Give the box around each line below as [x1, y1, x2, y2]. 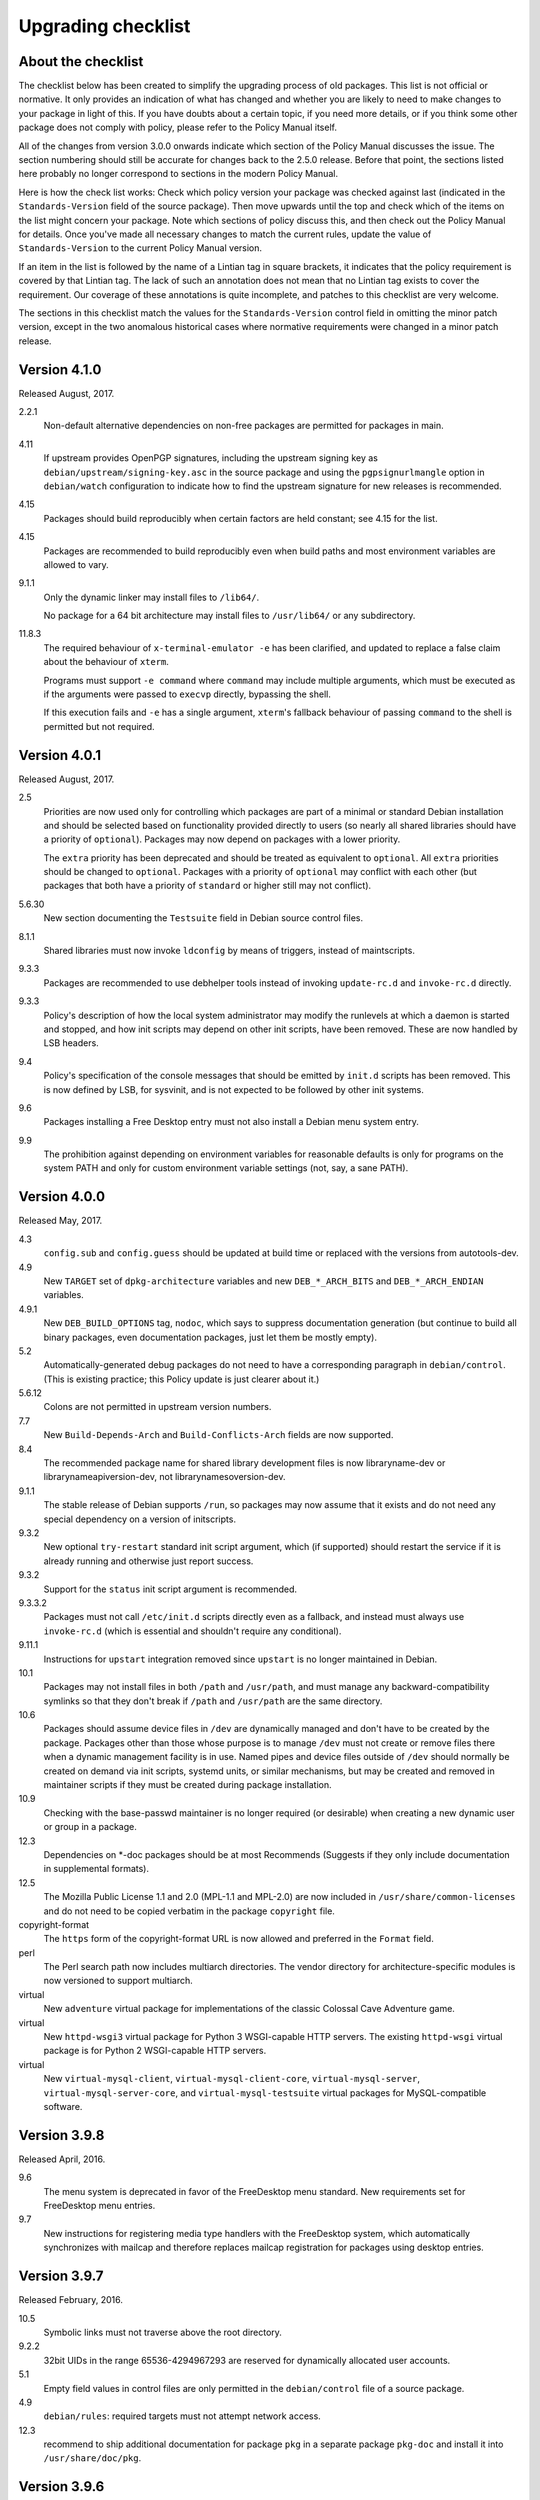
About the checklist [18, 53, 144, 70]
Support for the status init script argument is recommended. [43, 1583, 298, 1595]
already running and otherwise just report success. [43, 1555, 254, 1567]
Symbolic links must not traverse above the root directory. [43, 2326, 282, 2338]
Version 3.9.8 [18, 2126, 105, 2144]
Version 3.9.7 [18, 2268, 104, 2285]
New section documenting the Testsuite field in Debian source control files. [43, 912, 364, 924]
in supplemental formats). [43, 1863, 150, 1875]
